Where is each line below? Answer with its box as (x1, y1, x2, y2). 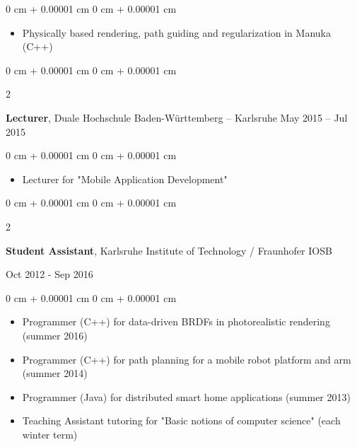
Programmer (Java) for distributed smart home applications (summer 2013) (22, 389, 351, 404)
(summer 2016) (22, 327, 88, 342)
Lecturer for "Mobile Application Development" (22, 171, 228, 186)
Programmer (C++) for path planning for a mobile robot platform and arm (22, 352, 351, 366)
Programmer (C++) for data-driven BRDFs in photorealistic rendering (22, 314, 330, 329)
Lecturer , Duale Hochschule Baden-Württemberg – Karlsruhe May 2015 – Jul (6, 110, 348, 124)
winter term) (22, 426, 78, 441)
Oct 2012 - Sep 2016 (6, 267, 93, 281)
